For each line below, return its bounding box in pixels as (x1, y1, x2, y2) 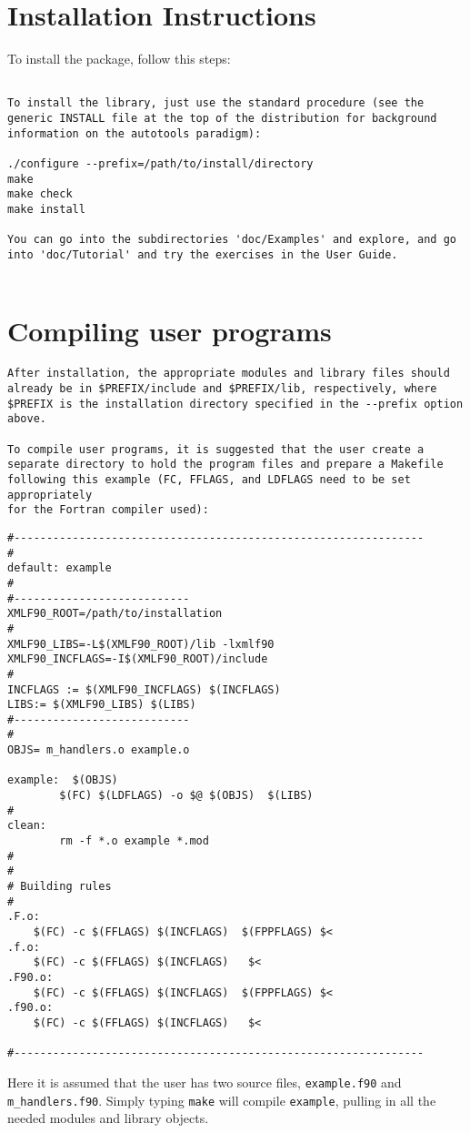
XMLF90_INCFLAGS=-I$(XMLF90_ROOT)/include (7, 652, 268, 666)
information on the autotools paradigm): (7, 126, 262, 140)
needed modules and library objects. (7, 1108, 209, 1128)
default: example (7, 561, 112, 575)
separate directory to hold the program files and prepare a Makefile (7, 458, 444, 471)
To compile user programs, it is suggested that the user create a (7, 442, 425, 456)
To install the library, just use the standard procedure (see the (7, 96, 425, 110)
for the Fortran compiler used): (7, 503, 209, 517)
